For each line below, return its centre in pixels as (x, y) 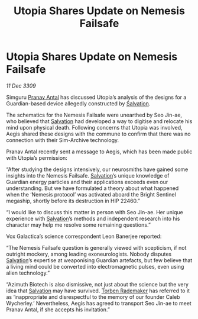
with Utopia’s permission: (37, 157)
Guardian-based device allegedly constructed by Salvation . (78, 103)
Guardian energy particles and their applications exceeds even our (87, 182)
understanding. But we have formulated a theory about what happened (92, 188)
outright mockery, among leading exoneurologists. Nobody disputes (89, 254)
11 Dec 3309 (21, 86)
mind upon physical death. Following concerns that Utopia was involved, (94, 127)
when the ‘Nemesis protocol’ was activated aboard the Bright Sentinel (91, 194)
